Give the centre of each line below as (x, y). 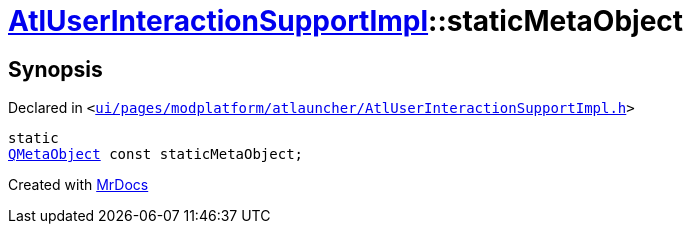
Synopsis (55, 69)
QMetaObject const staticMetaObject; (156, 154)
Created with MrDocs (78, 185)
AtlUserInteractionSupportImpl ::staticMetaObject (346, 21)
